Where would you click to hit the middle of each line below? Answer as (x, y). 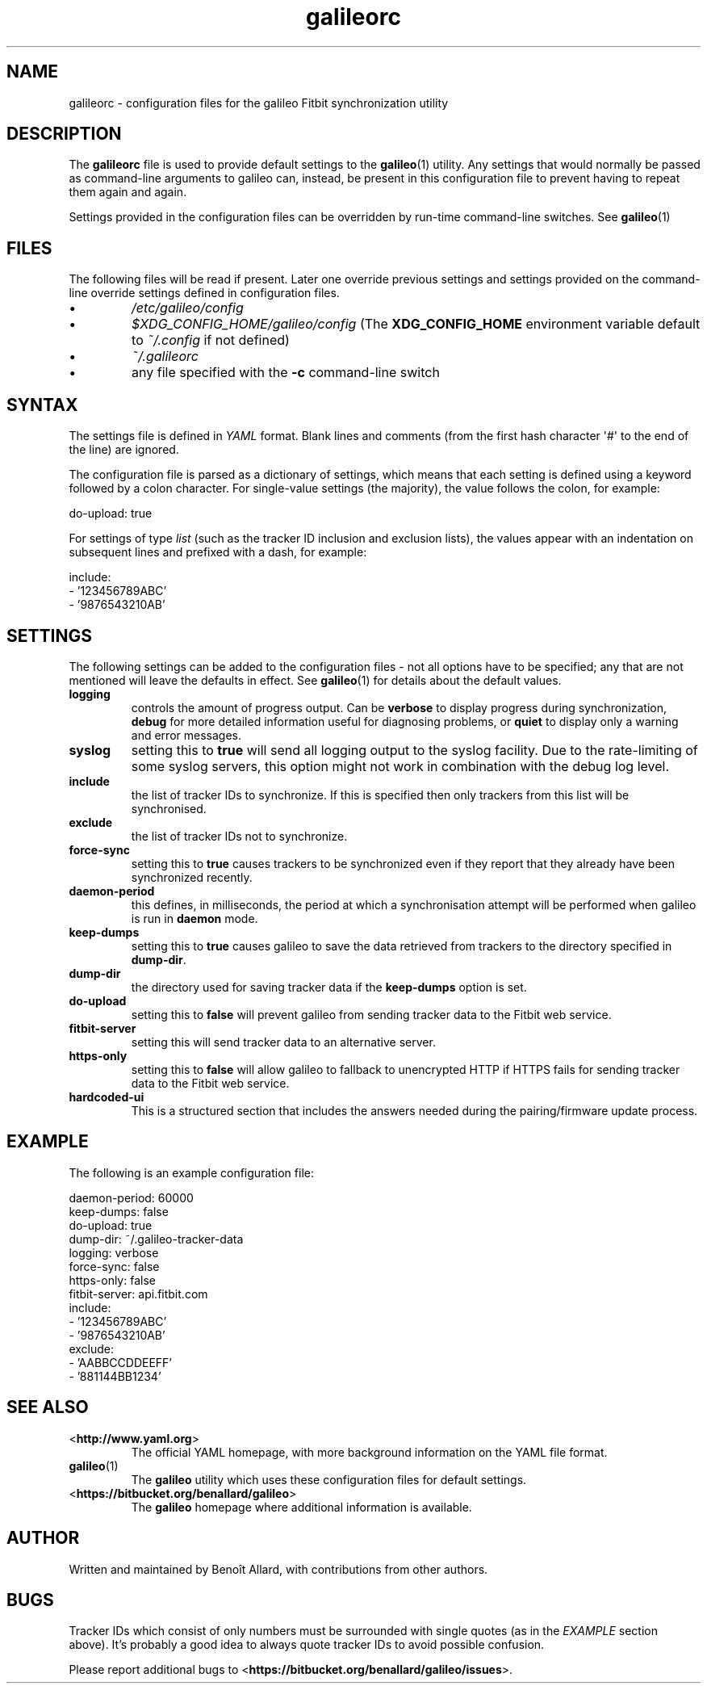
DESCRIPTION (64, 134)
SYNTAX (42, 405)
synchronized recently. (192, 877)
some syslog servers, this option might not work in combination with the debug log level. (400, 766)
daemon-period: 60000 (131, 1197)
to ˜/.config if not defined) (211, 340)
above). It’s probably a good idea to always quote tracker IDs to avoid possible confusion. (307, 1645)
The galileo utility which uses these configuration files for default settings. (329, 1479)
